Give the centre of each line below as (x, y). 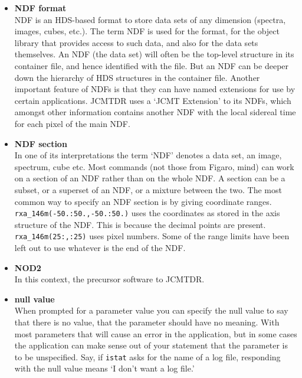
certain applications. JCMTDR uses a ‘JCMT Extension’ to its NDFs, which (153, 100)
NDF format (40, 8)
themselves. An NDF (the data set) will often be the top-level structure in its (154, 54)
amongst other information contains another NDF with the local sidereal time (155, 112)
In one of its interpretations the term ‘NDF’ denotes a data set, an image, (148, 155)
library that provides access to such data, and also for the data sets (136, 42)
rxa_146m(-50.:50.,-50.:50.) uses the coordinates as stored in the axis (147, 213)
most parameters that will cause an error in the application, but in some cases (156, 333)
